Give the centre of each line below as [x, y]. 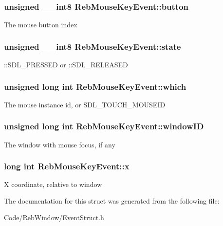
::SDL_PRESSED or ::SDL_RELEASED [66, 65]
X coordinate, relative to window [53, 184]
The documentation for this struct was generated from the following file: [112, 201]
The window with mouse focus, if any [60, 144]
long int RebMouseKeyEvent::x [67, 166]
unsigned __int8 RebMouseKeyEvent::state [93, 46]
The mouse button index [41, 25]
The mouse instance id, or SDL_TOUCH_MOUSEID [85, 104]
